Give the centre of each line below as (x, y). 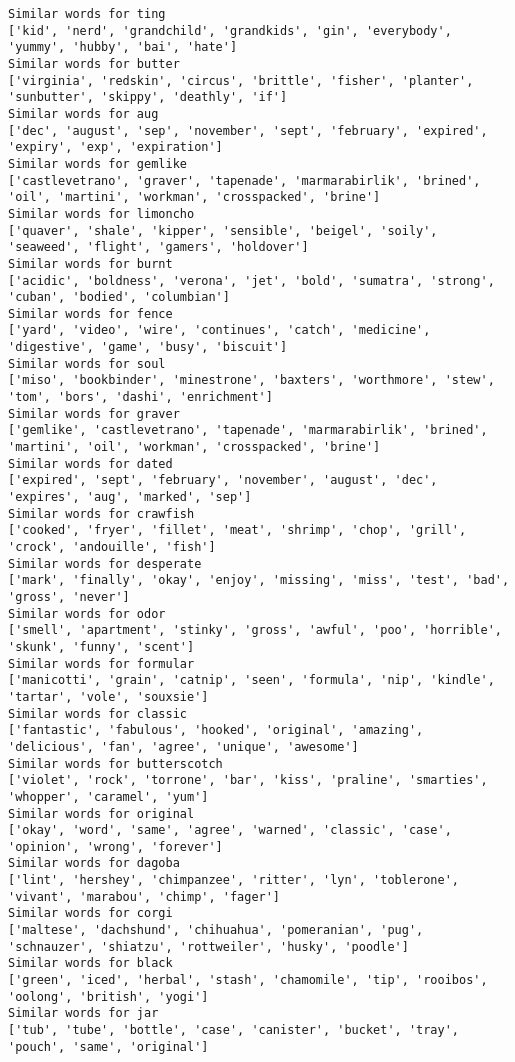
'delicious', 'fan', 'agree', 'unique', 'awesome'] (183, 746)
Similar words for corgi (90, 913)
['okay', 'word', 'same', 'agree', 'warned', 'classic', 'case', (230, 830)
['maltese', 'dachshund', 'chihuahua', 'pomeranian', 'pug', (216, 930)
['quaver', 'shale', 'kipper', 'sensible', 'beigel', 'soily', (223, 230)
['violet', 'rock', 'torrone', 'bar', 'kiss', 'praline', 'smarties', (248, 780)
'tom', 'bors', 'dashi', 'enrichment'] (140, 397)
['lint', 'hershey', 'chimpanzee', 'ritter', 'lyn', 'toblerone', (234, 880)
